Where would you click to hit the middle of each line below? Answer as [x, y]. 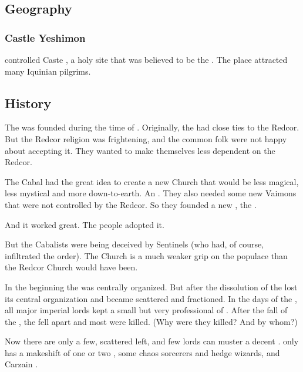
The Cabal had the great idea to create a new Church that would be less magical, [152, 181]
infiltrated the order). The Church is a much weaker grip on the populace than [146, 255]
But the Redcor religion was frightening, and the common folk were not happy [146, 138]
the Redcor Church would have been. [71, 267]
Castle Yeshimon [45, 37]
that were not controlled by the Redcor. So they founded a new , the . [131, 204]
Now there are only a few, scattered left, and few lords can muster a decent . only [152, 341]
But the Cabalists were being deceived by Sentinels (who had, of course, [134, 244]
